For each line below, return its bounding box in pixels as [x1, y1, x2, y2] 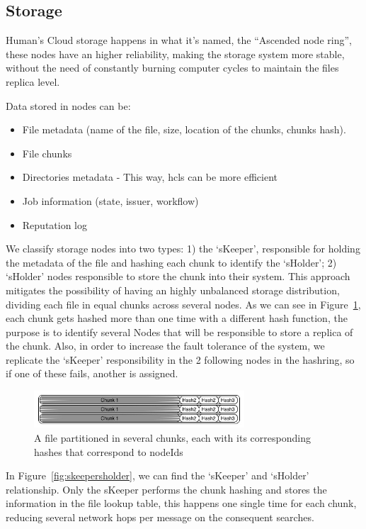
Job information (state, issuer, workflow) [22, 193, 199, 208]
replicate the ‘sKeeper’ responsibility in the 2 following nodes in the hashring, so [6, 352, 355, 367]
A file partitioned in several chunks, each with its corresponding [34, 430, 311, 445]
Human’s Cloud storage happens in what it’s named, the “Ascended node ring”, [6, 33, 352, 48]
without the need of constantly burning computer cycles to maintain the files [6, 60, 339, 75]
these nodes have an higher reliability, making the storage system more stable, [6, 46, 345, 61]
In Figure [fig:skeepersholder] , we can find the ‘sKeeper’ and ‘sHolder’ [6, 468, 309, 483]
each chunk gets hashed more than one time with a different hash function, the [6, 311, 348, 325]
